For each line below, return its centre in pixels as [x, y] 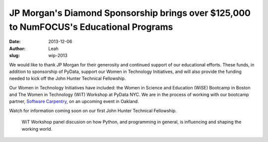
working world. [37, 129]
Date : [15, 42]
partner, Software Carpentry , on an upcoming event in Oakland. [74, 101]
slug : [14, 56]
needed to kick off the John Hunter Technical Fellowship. [67, 78]
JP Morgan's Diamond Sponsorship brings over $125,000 [130, 13]
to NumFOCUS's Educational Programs [91, 27]
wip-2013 [58, 56]
